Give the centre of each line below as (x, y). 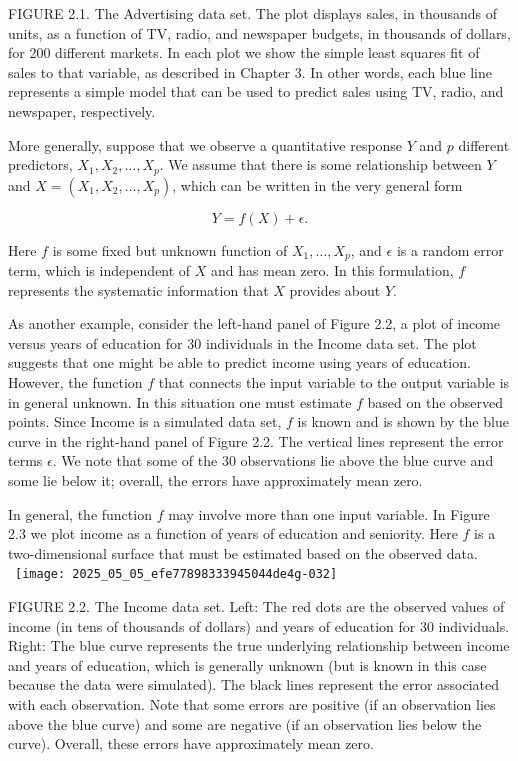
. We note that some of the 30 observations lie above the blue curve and (273, 460)
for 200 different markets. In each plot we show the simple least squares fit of (244, 52)
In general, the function (80, 513)
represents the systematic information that (138, 289)
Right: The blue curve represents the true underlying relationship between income (259, 645)
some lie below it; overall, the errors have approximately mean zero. (215, 480)
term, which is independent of (99, 270)
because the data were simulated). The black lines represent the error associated (254, 684)
